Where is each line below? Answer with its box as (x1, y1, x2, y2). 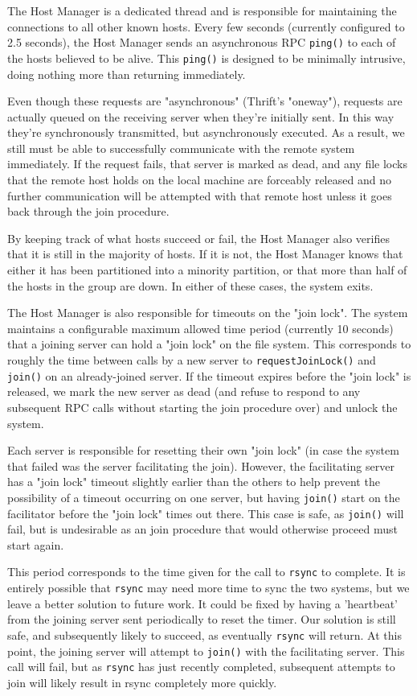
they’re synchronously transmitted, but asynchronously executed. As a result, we (7, 124, 405, 141)
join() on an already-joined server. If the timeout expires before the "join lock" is (7, 367, 411, 384)
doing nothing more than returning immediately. (7, 65, 246, 82)
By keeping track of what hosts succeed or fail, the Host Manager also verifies (7, 229, 390, 246)
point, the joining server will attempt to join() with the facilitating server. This (7, 642, 405, 659)
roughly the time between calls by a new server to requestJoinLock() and (7, 352, 376, 368)
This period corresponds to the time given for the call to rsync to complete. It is (7, 563, 406, 580)
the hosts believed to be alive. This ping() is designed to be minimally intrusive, (7, 49, 406, 66)
